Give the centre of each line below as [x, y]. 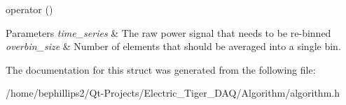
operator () [29, 9]
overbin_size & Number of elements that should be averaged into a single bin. [173, 46]
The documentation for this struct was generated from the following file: [161, 69]
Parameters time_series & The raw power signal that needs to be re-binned [168, 32]
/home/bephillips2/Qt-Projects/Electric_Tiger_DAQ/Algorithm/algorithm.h [173, 93]
